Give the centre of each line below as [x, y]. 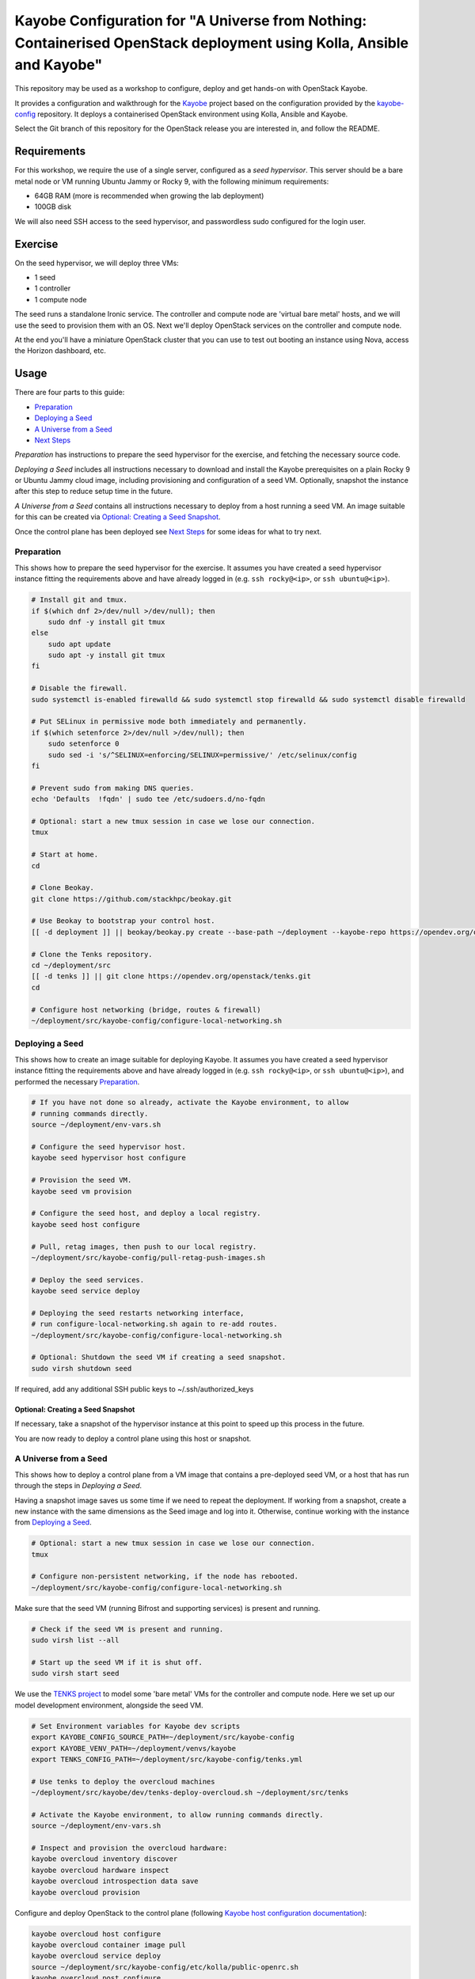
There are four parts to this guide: [70, 393]
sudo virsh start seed [75, 1673]
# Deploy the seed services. [88, 1280]
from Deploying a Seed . [53, 1522]
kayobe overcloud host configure [96, 1934]
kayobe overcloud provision [85, 1892]
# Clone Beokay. [63, 888]
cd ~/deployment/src [71, 965]
